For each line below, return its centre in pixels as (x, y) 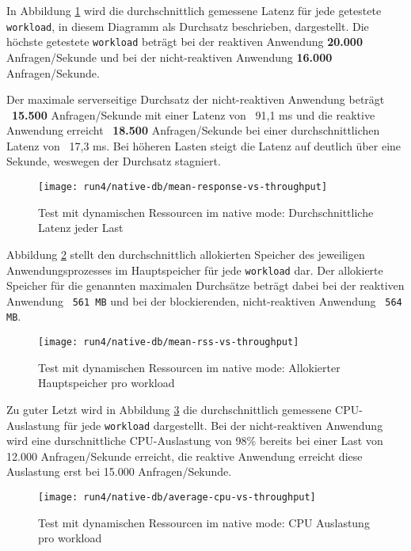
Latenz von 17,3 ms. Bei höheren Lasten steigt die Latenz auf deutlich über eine (204, 145)
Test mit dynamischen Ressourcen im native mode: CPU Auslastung (204, 522)
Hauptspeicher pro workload (107, 383)
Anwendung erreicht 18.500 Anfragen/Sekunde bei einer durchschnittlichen (193, 130)
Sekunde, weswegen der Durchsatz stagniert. (114, 161)
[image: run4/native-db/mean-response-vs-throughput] (183, 187)
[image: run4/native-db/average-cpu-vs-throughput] (177, 497)
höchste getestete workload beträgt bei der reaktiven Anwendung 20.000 (185, 42)
